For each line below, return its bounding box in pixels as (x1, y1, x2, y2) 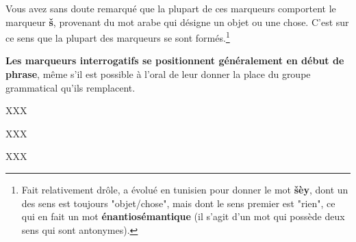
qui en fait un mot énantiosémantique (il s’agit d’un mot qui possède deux (21, 209, 345, 224)
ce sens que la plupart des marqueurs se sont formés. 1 (5, 29, 230, 44)
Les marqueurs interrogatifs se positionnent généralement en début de (5, 53, 344, 68)
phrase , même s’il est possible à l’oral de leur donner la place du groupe (5, 67, 311, 81)
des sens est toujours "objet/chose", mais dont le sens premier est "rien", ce (21, 196, 335, 210)
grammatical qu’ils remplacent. (5, 80, 136, 94)
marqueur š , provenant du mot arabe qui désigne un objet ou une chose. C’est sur (5, 14, 349, 29)
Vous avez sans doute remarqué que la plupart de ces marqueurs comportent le (5, 1, 336, 15)
